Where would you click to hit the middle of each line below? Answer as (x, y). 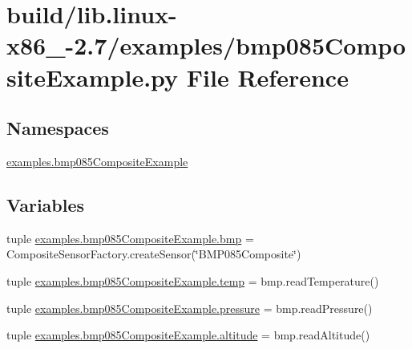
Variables (46, 204)
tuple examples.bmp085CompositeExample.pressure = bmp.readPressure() (190, 308)
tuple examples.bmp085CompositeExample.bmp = (130, 238)
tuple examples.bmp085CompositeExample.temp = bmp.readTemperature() (193, 280)
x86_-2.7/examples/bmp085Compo (206, 45)
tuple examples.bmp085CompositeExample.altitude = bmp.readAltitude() (188, 335)
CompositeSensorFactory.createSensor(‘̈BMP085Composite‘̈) (154, 254)
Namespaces (58, 128)
